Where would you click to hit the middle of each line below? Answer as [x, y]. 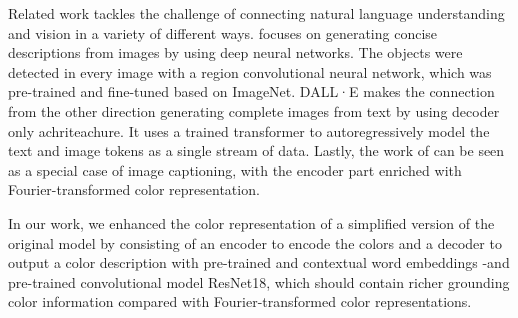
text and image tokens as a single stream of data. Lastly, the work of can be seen [256, 150]
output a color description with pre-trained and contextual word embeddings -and [259, 262]
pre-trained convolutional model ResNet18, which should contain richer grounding [259, 281]
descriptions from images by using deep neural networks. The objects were [235, 52]
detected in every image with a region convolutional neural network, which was [250, 71]
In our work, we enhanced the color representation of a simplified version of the [251, 222]
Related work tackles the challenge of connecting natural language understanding [256, 13]
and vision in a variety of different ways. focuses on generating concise [223, 32]
